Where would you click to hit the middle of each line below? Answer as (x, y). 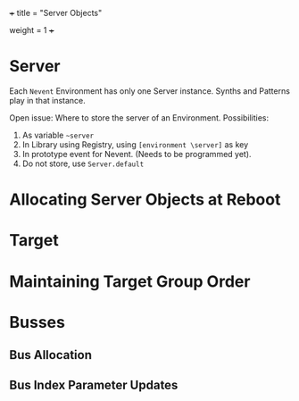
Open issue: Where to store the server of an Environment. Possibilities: (139, 117)
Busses (37, 322)
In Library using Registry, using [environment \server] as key (135, 144)
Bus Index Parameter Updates (94, 385)
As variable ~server (58, 135)
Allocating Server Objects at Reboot (145, 200)
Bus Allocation (50, 355)
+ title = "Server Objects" (56, 13)
